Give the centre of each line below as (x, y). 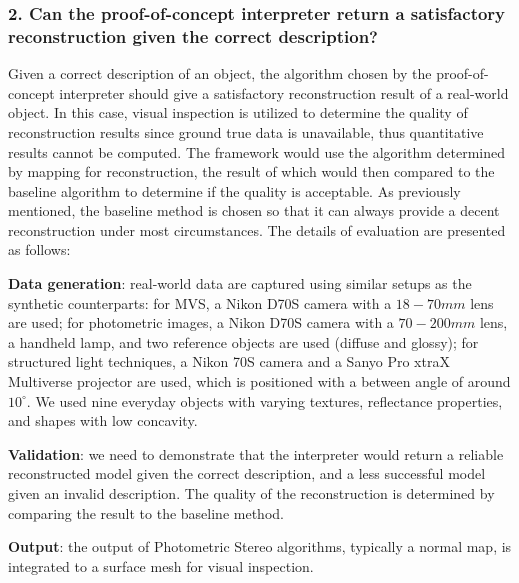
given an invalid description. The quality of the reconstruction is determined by (251, 493)
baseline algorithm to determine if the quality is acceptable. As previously (234, 190)
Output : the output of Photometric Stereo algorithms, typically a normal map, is (260, 546)
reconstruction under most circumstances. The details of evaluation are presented (257, 229)
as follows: (39, 249)
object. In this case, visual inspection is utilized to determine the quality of (238, 112)
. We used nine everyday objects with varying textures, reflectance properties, (264, 400)
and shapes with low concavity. (103, 420)
